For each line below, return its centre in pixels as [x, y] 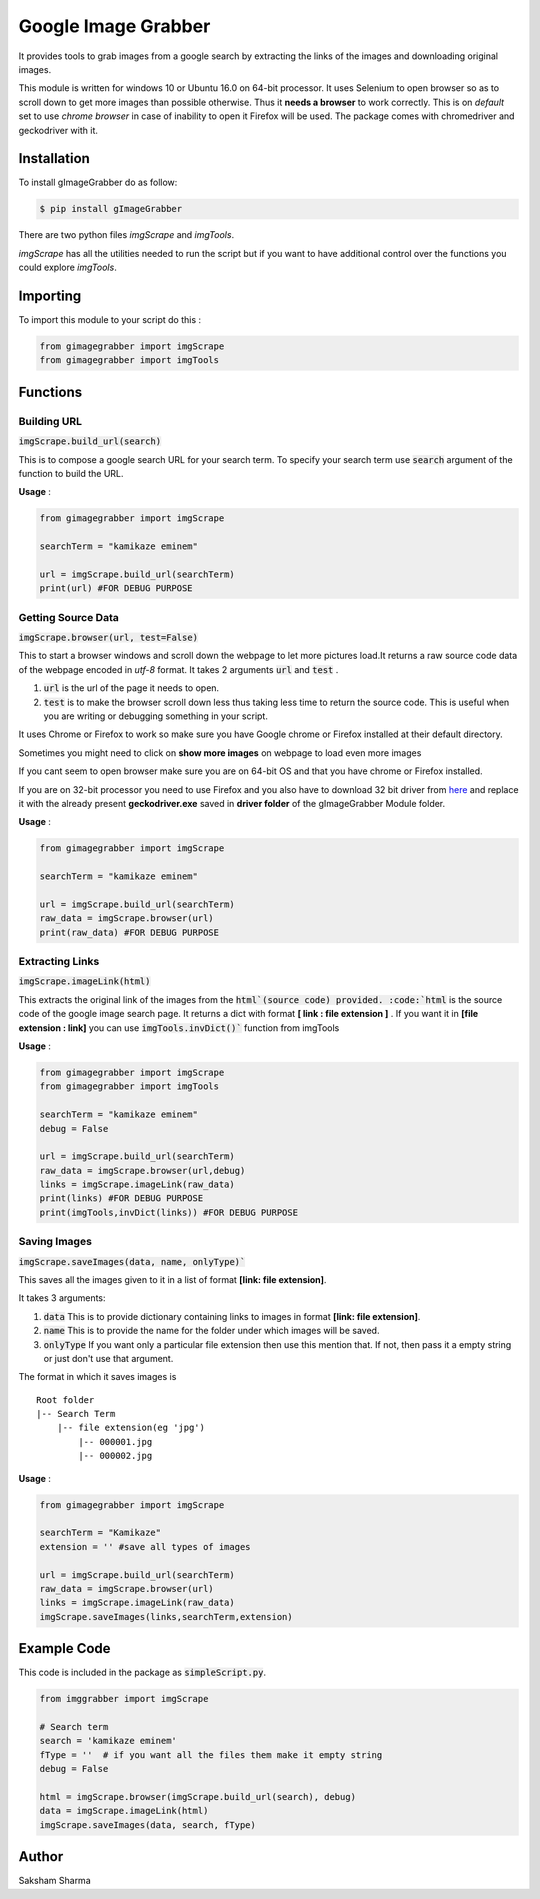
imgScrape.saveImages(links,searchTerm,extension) [166, 1616]
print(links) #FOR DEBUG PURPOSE [121, 1198]
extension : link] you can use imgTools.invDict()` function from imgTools [179, 1027]
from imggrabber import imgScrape [124, 1699]
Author [41, 1856]
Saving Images [55, 1242]
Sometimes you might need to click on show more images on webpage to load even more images [220, 752]
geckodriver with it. [58, 130]
